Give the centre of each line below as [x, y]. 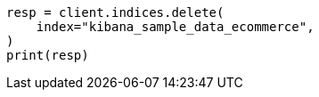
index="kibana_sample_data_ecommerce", [175, 27]
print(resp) [48, 55]
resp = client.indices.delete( [115, 12]
